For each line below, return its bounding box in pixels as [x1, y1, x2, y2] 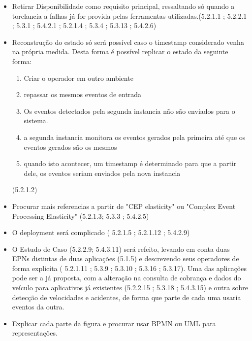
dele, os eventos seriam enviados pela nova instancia [24, 168, 181, 178]
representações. [12, 328, 58, 338]
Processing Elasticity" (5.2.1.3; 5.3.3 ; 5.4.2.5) [12, 210, 149, 221]
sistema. [24, 115, 48, 126]
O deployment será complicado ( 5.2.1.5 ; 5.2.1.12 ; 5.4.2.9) [12, 227, 190, 238]
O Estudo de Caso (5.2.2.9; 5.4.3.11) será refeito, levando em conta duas [12, 243, 230, 254]
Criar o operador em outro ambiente [24, 72, 133, 83]
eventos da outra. [12, 302, 64, 312]
